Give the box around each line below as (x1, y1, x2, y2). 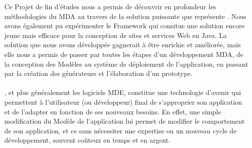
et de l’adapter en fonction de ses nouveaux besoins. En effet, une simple (4, 106, 221, 116)
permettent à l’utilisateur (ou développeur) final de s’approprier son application (4, 96, 242, 107)
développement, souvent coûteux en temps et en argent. (4, 135, 171, 145)
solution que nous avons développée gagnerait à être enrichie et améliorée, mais (4, 39, 241, 50)
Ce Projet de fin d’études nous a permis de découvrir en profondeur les (4, 1, 216, 11)
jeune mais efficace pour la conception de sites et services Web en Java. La (4, 30, 227, 40)
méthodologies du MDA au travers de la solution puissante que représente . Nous (4, 11, 247, 21)
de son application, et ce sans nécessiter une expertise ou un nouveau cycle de (4, 125, 237, 135)
